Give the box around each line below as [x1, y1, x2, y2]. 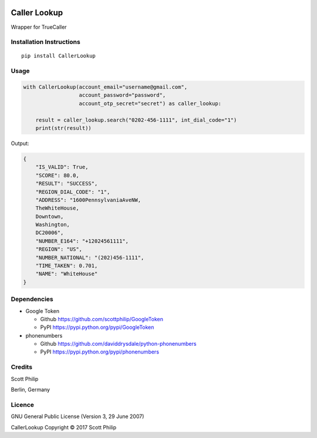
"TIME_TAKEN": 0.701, [35, 262, 98, 269]
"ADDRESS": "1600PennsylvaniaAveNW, [35, 197, 141, 203]
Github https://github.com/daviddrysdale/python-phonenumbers [40, 341, 197, 348]
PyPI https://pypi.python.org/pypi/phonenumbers [40, 348, 160, 355]
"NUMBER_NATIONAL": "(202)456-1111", [35, 254, 144, 261]
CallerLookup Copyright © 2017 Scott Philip [11, 423, 117, 431]
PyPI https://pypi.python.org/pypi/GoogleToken [40, 324, 154, 331]
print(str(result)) [35, 124, 92, 132]
